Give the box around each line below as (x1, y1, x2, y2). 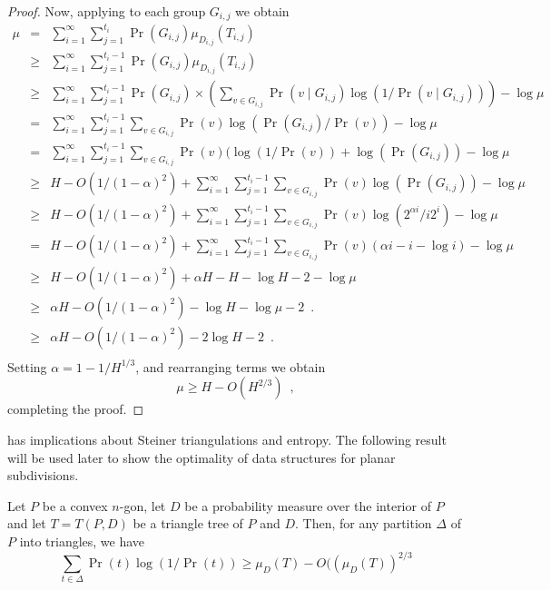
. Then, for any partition (295, 514, 432, 533)
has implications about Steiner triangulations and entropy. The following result (7, 430, 447, 449)
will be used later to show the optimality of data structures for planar (7, 447, 396, 467)
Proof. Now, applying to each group (7, 2, 206, 20)
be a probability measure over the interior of (184, 496, 431, 515)
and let (7, 514, 46, 533)
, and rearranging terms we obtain (135, 357, 326, 376)
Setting (7, 357, 47, 376)
